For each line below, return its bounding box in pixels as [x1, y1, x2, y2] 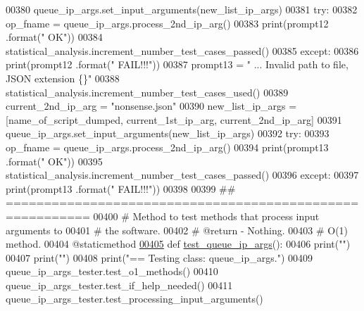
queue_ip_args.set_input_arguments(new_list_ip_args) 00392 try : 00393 [6, 126, 330, 141]
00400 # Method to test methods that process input [93, 208, 320, 223]
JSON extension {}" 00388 [6, 70, 120, 85]
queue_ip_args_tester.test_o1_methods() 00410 [6, 264, 218, 279]
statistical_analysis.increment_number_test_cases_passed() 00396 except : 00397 [6, 167, 359, 182]
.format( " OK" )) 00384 [6, 30, 103, 44]
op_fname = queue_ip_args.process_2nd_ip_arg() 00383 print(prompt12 [6, 15, 329, 30]
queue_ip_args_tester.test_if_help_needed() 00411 [6, 277, 233, 292]
